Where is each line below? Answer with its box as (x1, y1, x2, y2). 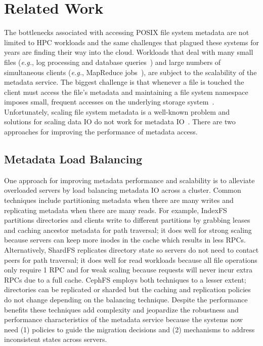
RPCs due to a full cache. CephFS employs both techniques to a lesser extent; (4, 274, 246, 285)
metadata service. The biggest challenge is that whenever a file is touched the (4, 77, 244, 87)
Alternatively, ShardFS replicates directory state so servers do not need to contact (4, 245, 259, 255)
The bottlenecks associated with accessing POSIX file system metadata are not (4, 27, 249, 38)
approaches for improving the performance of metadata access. (4, 126, 198, 137)
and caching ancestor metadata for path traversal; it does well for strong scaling (4, 224, 252, 235)
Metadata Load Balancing (4, 151, 142, 167)
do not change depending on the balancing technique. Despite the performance (4, 294, 248, 304)
